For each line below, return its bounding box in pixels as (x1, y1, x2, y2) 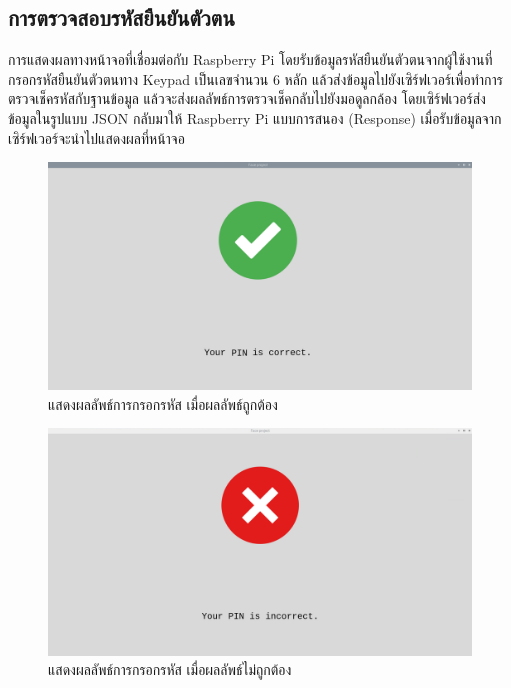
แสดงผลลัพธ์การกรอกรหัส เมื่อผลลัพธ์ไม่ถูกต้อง (48, 659, 292, 680)
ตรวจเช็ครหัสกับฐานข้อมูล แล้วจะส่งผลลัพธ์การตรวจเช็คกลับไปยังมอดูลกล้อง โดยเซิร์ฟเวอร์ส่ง (8, 88, 486, 109)
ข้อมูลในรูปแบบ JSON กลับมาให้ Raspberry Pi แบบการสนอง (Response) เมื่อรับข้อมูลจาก (8, 107, 502, 128)
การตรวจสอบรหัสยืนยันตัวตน (8, 2, 235, 33)
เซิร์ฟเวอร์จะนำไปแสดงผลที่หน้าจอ (8, 127, 185, 148)
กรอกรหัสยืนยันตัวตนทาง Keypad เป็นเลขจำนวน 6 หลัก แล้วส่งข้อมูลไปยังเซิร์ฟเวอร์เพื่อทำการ (8, 68, 504, 89)
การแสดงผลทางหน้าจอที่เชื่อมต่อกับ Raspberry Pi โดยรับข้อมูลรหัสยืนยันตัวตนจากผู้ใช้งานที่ (8, 49, 493, 70)
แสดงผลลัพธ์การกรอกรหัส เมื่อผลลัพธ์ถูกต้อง (48, 393, 278, 414)
